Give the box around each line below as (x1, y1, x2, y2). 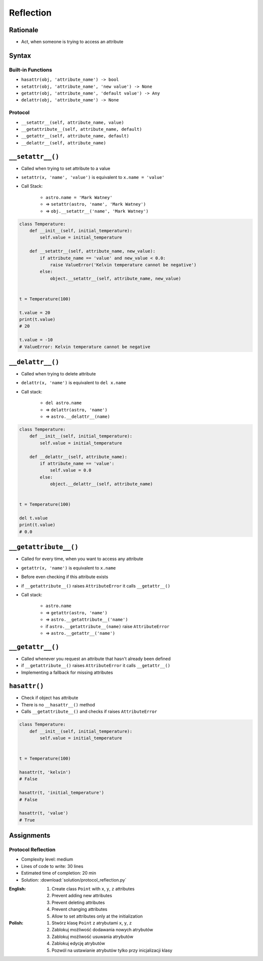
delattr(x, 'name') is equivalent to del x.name (21, 380, 126, 386)
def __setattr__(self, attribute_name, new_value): (29, 249, 156, 254)
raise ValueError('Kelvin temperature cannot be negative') (50, 262, 197, 268)
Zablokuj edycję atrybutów (52, 941, 105, 946)
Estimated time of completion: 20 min (21, 870, 96, 876)
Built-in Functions (9, 66, 52, 73)
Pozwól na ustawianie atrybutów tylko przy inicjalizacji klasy (52, 947, 172, 953)
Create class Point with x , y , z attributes (52, 886, 135, 892)
